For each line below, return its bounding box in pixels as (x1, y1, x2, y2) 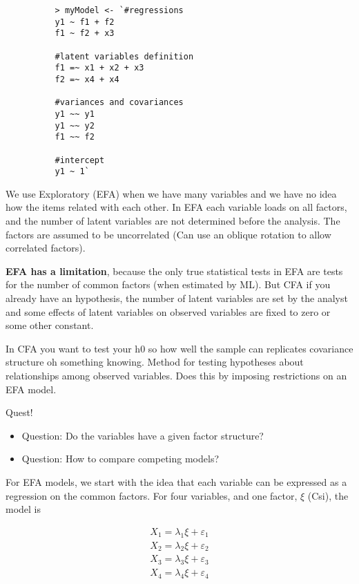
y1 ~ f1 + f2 (55, 17, 115, 27)
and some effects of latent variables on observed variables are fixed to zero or (6, 304, 331, 319)
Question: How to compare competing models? (21, 451, 220, 466)
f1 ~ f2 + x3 (55, 28, 115, 39)
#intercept (55, 155, 105, 165)
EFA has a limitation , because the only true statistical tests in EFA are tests (6, 263, 343, 278)
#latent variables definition (55, 51, 194, 62)
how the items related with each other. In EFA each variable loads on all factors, (6, 200, 347, 214)
